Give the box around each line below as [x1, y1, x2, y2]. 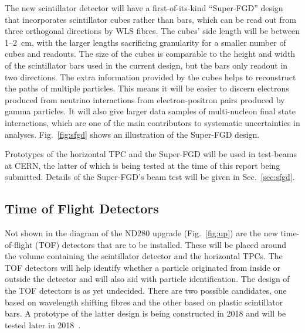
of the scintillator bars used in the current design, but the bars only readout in [5, 59, 288, 71]
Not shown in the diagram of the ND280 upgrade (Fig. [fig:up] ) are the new [5, 227, 278, 239]
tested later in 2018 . [5, 318, 81, 331]
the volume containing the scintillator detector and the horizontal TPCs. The [5, 250, 283, 262]
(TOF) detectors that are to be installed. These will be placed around [35, 238, 287, 250]
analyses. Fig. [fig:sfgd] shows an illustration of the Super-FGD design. [5, 128, 260, 140]
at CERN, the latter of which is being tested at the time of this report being [5, 159, 280, 171]
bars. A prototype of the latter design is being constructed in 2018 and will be [5, 307, 286, 320]
